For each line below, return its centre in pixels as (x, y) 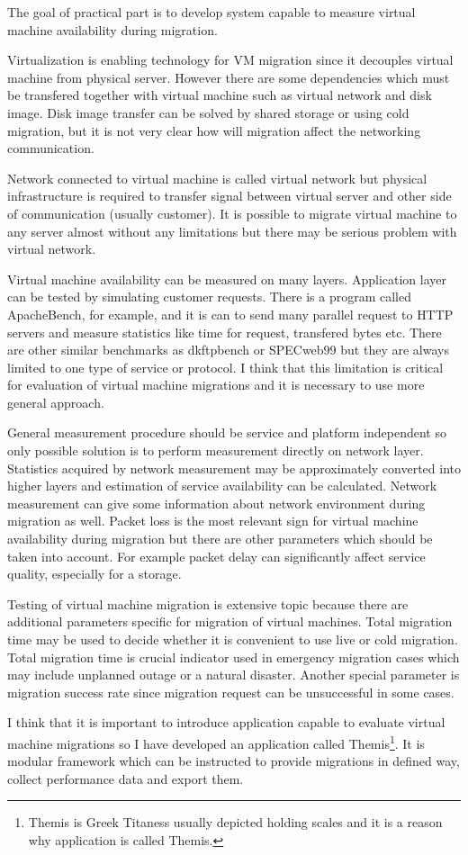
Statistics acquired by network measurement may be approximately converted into (234, 468)
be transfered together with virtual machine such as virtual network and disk (220, 95)
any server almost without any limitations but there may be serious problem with (232, 231)
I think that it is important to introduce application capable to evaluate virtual (226, 722)
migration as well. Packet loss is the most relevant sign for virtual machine (213, 521)
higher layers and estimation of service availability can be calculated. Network (222, 486)
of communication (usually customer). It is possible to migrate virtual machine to (232, 213)
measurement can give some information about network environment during (216, 503)
